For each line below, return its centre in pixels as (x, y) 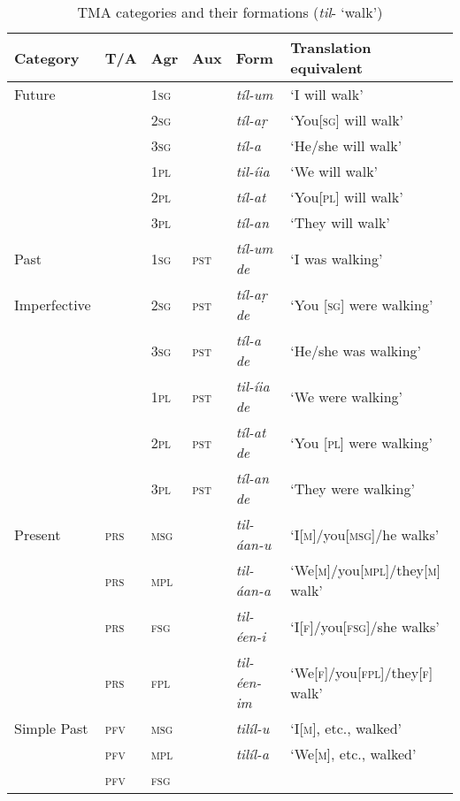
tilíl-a (252, 754)
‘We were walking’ (347, 396)
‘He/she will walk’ (346, 145)
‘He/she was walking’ (356, 350)
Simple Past (51, 728)
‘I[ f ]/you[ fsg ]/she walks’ (365, 626)
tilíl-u (253, 728)
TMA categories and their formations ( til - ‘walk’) (230, 12)
